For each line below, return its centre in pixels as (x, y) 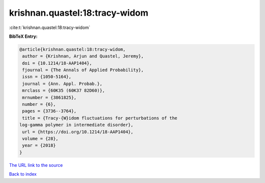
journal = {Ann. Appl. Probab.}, (62, 84)
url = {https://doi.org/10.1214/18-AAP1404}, (78, 132)
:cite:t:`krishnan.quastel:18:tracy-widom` (50, 27)
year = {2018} (39, 145)
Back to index (23, 174)
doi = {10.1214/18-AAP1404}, (57, 63)
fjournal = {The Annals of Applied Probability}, (83, 70)
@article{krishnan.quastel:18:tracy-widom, (73, 49)
